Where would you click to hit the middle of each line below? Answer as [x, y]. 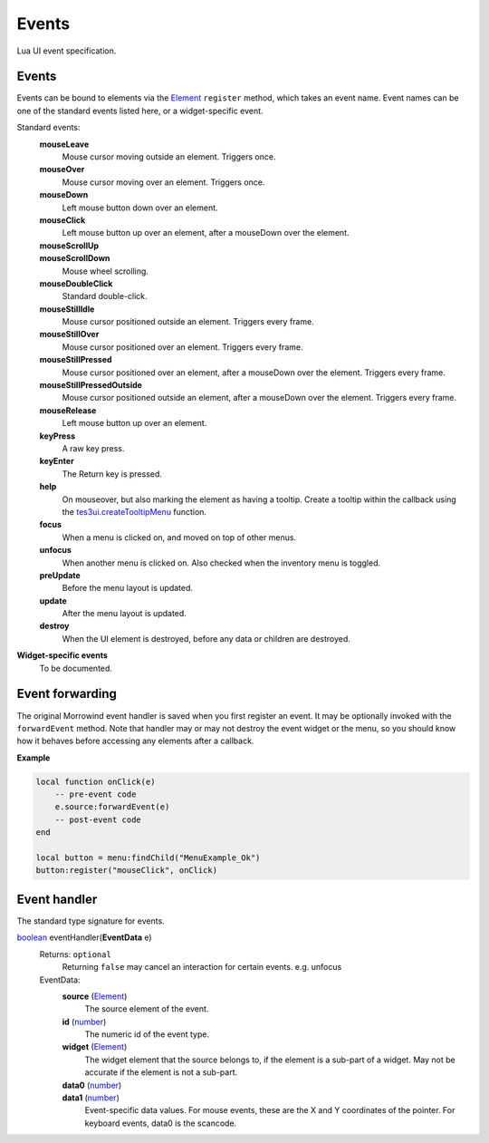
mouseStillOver [69, 334]
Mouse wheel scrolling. [105, 271]
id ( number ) [84, 1022]
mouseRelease [68, 410]
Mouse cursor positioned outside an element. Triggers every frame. [188, 322]
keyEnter [57, 461]
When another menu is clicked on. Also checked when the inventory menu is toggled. [221, 563]
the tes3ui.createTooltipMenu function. [134, 511]
